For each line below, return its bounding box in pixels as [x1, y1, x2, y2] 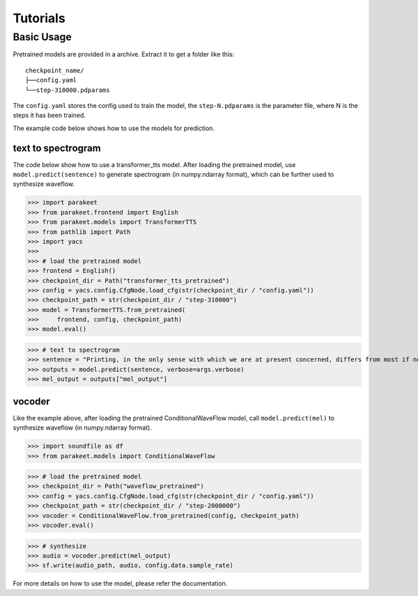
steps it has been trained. [13, 111, 86, 120]
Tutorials [13, 10, 65, 26]
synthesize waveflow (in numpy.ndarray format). [13, 423, 153, 432]
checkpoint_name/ [25, 66, 84, 74]
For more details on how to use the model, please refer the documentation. [13, 579, 228, 588]
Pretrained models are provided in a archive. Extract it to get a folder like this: [13, 50, 235, 58]
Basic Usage [13, 31, 72, 43]
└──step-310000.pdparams [25, 86, 110, 94]
